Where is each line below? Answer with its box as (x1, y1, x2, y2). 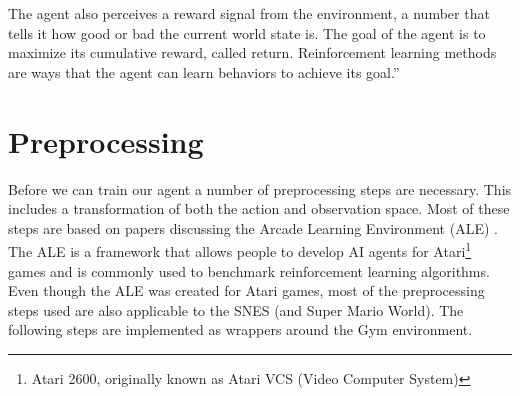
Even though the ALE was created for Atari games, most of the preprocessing (8, 280, 485, 301)
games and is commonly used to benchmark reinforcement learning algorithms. (8, 260, 490, 281)
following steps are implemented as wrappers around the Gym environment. (8, 319, 473, 340)
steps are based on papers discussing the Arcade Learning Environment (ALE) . (8, 217, 498, 238)
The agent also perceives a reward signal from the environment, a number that (8, 3, 490, 23)
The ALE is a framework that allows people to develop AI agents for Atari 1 (8, 238, 472, 261)
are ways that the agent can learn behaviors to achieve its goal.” (8, 61, 400, 82)
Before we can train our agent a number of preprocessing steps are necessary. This (8, 178, 512, 199)
